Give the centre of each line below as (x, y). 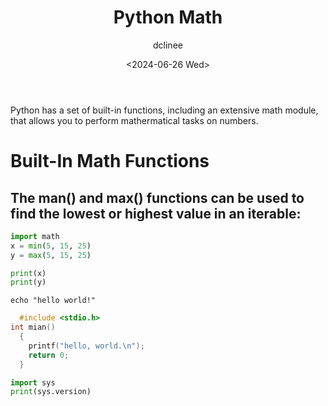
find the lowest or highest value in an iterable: (156, 213)
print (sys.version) (51, 392)
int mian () (33, 327)
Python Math (168, 17)
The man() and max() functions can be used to (157, 197)
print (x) (28, 273)
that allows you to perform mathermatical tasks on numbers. (134, 120)
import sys (33, 382)
